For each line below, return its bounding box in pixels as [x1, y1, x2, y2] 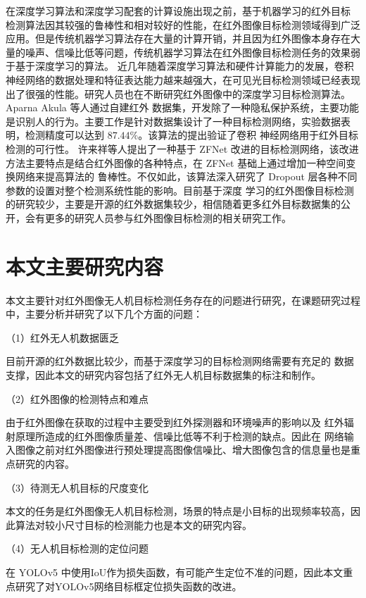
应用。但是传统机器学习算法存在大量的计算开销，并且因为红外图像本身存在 [6, 31, 351, 46]
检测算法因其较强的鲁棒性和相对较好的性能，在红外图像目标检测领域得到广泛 [6, 17, 360, 32]
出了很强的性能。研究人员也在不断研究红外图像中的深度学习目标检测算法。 [6, 86, 351, 101]
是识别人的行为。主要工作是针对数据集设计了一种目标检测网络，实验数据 [6, 113, 341, 128]
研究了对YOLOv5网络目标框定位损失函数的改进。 [15, 578, 242, 593]
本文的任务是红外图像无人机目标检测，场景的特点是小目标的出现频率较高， [6, 504, 351, 518]
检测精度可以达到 [25, 127, 104, 142]
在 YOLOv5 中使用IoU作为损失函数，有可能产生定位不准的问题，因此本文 [6, 564, 343, 579]
